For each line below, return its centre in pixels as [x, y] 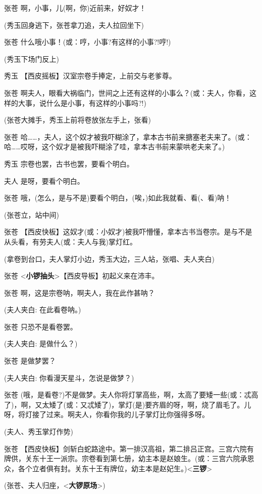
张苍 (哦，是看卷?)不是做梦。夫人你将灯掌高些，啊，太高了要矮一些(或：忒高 [131, 395]
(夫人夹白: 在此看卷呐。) [43, 310]
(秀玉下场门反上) [32, 58]
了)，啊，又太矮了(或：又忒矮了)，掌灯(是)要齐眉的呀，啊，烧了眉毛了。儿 [128, 404]
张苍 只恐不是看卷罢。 [41, 326]
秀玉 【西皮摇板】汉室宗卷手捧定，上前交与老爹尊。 [90, 76]
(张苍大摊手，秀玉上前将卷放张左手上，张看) [77, 120]
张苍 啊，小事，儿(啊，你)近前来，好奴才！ [75, 8]
